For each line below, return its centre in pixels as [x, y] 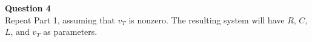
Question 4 [28, 8]
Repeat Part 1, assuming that [60, 19]
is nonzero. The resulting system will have [207, 19]
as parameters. [70, 31]
